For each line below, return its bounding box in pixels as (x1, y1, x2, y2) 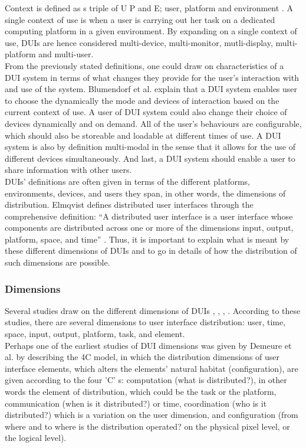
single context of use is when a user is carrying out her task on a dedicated (5, 13, 275, 25)
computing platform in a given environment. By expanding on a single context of (5, 25, 297, 37)
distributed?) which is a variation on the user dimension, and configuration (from (5, 408, 298, 421)
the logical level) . (5, 431, 67, 444)
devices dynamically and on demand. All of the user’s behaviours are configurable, (5, 117, 302, 129)
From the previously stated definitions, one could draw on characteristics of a (5, 59, 284, 71)
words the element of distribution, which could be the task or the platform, (5, 385, 277, 398)
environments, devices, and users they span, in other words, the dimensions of (5, 187, 286, 199)
